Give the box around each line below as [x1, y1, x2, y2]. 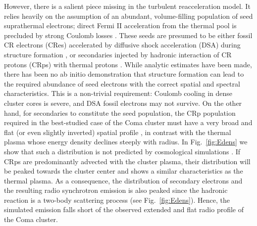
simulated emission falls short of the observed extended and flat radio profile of [4, 204, 244, 215]
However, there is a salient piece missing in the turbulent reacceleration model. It [4, 1, 251, 11]
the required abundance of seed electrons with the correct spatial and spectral [4, 78, 240, 89]
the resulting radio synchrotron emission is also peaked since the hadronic [4, 185, 228, 195]
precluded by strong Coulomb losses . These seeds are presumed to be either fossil [4, 30, 253, 40]
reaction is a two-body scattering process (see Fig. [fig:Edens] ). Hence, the [4, 194, 230, 205]
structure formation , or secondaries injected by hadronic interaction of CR [4, 49, 232, 59]
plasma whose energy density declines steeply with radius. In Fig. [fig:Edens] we [4, 136, 248, 147]
